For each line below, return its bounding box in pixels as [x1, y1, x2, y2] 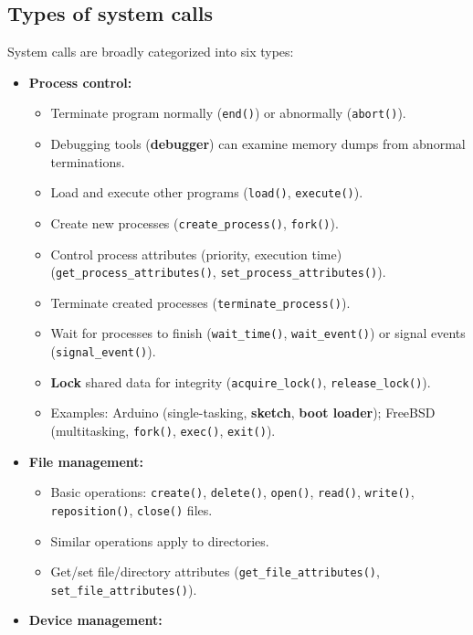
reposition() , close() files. [50, 500, 213, 519]
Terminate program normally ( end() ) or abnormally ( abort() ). [50, 103, 406, 122]
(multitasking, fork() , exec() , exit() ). [50, 421, 276, 440]
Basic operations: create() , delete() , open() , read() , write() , [50, 482, 415, 502]
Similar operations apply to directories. [50, 531, 269, 550]
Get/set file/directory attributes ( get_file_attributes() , [50, 562, 380, 581]
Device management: [28, 610, 163, 630]
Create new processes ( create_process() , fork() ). [50, 213, 339, 232]
